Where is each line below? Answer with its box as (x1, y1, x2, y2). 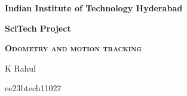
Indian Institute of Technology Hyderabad (5, 2, 183, 14)
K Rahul (5, 61, 36, 74)
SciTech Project (5, 21, 71, 34)
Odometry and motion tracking (5, 42, 142, 54)
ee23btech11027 (5, 82, 62, 94)
